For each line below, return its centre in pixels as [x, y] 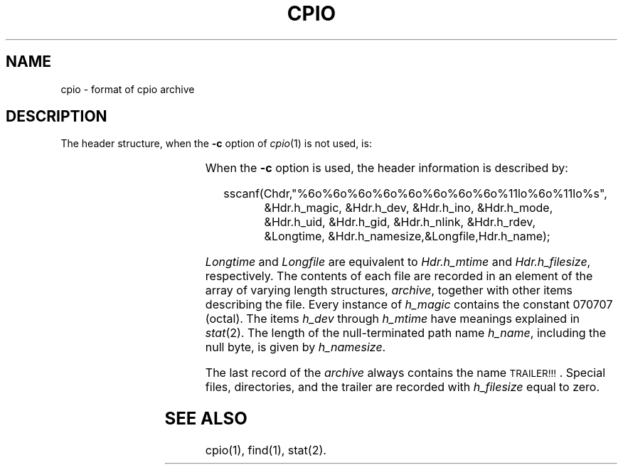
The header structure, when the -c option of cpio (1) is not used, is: [216, 144]
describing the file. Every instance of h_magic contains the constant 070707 [409, 305]
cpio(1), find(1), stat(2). [266, 450]
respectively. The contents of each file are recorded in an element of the [399, 276]
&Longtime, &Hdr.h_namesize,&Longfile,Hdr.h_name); [407, 236]
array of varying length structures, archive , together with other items [389, 290]
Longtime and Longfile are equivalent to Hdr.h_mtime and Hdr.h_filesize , [398, 262]
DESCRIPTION [57, 117]
